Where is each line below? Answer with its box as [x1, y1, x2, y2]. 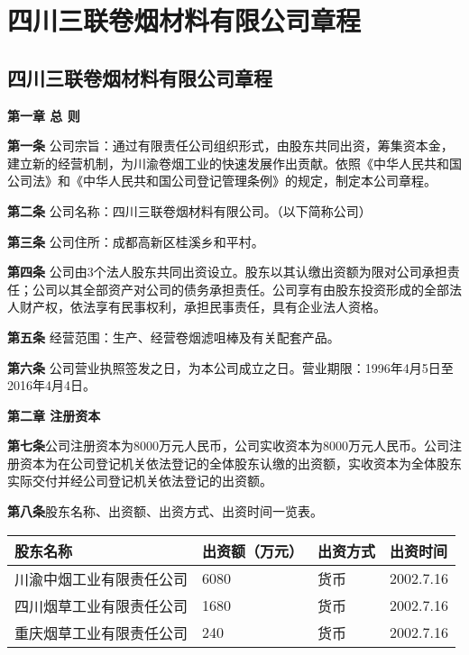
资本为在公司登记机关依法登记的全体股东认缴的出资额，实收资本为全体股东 [19, 453, 462, 472]
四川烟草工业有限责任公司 [14, 595, 189, 616]
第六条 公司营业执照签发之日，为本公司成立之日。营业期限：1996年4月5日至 [7, 358, 454, 377]
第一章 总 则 [7, 105, 80, 124]
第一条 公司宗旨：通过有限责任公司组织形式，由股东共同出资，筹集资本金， [7, 136, 454, 155]
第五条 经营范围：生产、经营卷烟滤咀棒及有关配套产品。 [7, 327, 340, 346]
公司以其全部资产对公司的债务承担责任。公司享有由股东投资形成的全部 [32, 279, 449, 298]
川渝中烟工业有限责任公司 [14, 568, 189, 589]
